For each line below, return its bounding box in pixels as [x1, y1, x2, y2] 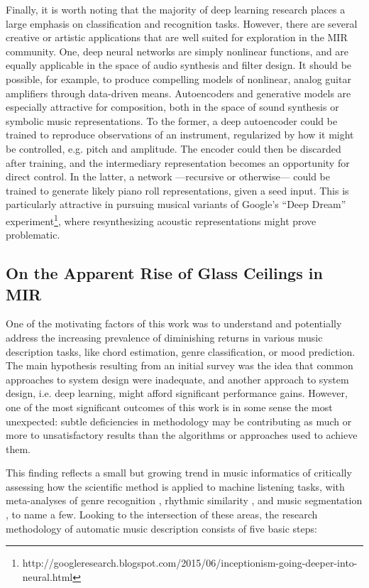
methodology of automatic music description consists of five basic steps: [6, 521, 317, 535]
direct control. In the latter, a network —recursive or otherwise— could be [6, 169, 331, 184]
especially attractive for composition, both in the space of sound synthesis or [6, 99, 339, 114]
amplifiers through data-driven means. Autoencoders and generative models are [6, 85, 351, 100]
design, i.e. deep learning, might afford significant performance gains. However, [6, 386, 348, 401]
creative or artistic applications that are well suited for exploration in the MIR [6, 30, 348, 45]
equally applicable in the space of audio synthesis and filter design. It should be [6, 58, 352, 72]
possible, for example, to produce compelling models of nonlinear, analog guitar [6, 71, 351, 86]
